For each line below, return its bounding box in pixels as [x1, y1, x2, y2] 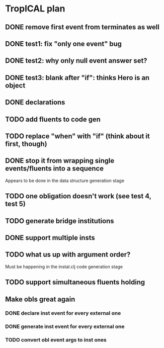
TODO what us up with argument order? [5, 251, 131, 259]
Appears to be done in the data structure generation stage [5, 177, 124, 183]
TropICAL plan [5, 3, 66, 14]
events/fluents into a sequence [5, 165, 104, 173]
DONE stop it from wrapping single [5, 157, 114, 165]
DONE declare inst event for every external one [5, 310, 121, 317]
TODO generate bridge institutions [5, 217, 114, 225]
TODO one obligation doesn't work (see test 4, [5, 192, 152, 200]
